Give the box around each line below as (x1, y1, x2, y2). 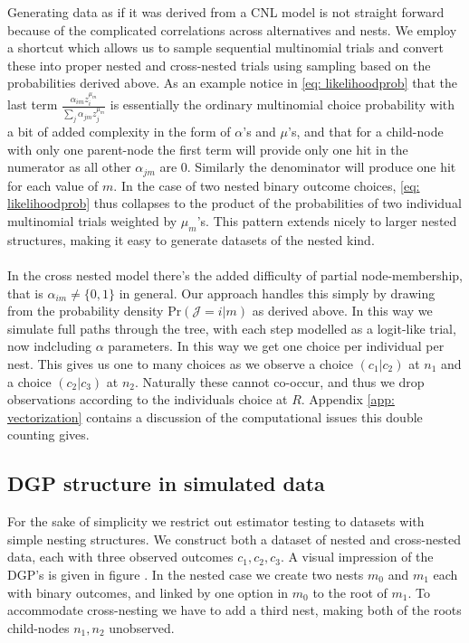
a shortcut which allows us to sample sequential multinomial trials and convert (7, 38, 445, 57)
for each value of (7, 175, 99, 194)
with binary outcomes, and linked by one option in (7, 582, 289, 601)
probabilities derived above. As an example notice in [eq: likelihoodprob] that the (7, 73, 457, 92)
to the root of (312, 582, 388, 601)
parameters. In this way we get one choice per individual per (108, 336, 445, 355)
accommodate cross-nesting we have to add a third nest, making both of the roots (7, 600, 462, 619)
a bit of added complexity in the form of (7, 122, 231, 141)
